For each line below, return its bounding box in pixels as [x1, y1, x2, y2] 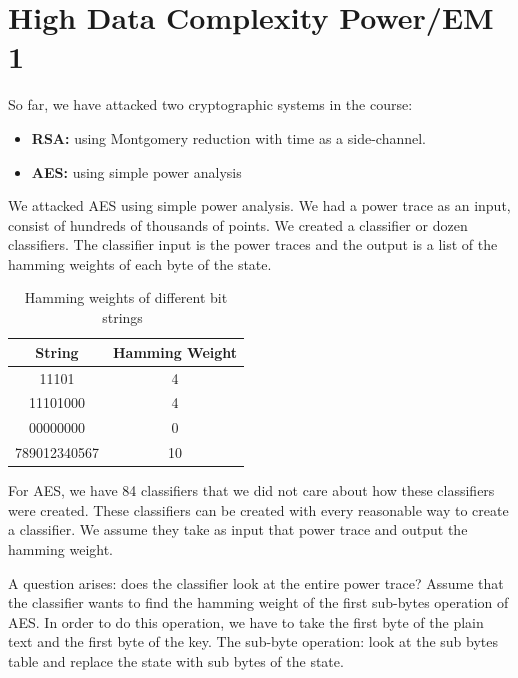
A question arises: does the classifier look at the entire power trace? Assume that [8, 572, 504, 593]
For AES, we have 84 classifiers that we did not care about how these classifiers [8, 480, 495, 501]
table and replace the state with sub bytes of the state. [8, 650, 344, 671]
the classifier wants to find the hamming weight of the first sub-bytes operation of [8, 592, 509, 613]
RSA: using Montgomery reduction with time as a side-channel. [31, 127, 426, 148]
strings [102, 307, 143, 328]
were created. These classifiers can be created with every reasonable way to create [8, 499, 509, 520]
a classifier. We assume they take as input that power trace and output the [8, 519, 468, 540]
